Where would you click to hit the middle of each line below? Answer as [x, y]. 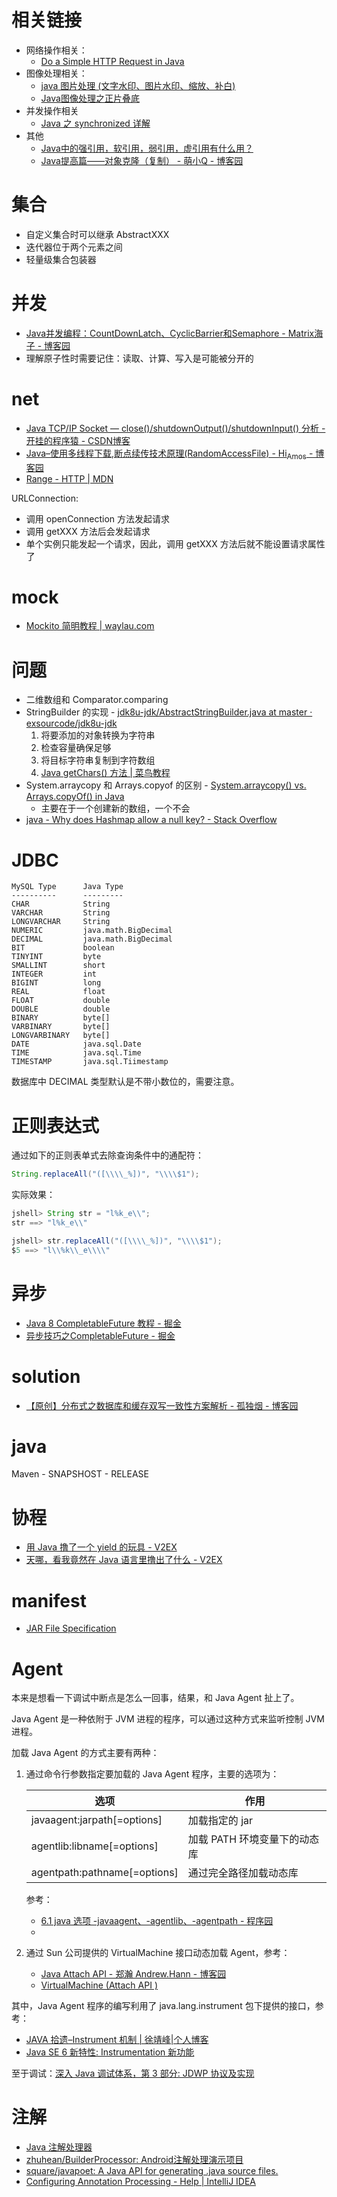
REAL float [58, 992]
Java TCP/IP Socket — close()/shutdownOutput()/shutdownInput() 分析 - [175, 428]
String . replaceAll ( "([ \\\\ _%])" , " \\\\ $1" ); [105, 1174]
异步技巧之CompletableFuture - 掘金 [100, 1335]
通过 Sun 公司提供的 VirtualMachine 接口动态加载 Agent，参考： [158, 1953]
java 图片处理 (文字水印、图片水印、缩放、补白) [138, 85]
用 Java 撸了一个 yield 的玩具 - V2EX [101, 1547]
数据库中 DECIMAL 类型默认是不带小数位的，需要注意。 [125, 1082]
